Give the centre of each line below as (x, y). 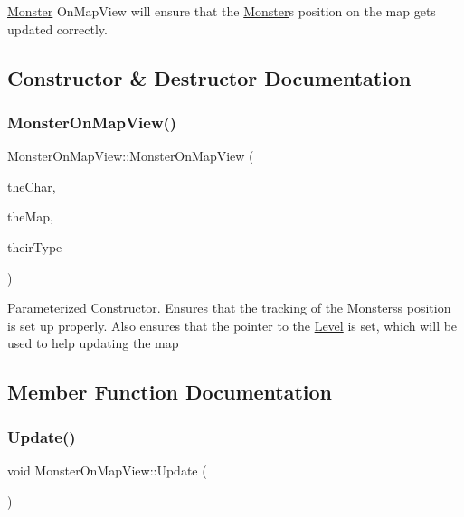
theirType (35, 246)
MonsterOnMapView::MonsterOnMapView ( (131, 156)
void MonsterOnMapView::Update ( (107, 470)
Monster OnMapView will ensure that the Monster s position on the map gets (222, 11)
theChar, (32, 186)
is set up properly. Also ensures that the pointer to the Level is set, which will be (232, 325)
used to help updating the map (93, 343)
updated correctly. (57, 28)
